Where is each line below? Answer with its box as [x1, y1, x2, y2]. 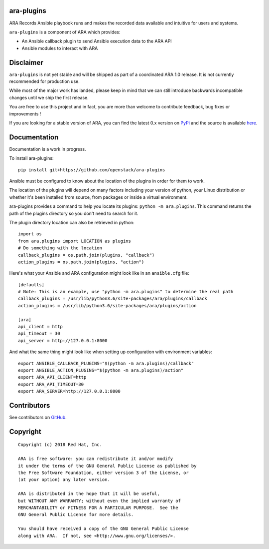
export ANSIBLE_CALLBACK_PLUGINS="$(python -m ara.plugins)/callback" [18, 360, 194, 366]
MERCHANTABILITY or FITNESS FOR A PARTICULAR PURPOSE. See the [18, 505, 179, 511]
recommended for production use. [9, 78, 80, 84]
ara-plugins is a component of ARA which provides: [9, 29, 121, 35]
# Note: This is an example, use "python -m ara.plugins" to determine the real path [18, 289, 234, 295]
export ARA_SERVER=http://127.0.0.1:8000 [18, 389, 121, 394]
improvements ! [9, 110, 41, 117]
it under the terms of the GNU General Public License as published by [18, 463, 197, 469]
